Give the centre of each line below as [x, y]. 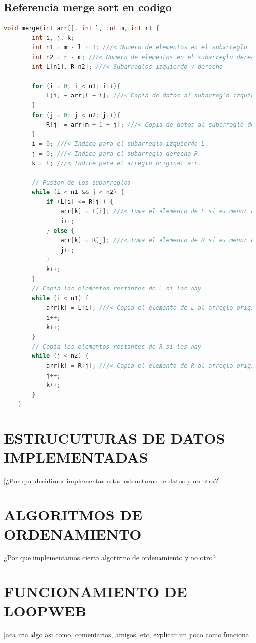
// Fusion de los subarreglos [81, 182]
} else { [60, 231]
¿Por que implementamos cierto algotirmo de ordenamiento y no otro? [110, 558]
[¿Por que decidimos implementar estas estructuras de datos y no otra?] [112, 481]
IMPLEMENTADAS [76, 457]
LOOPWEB [45, 611]
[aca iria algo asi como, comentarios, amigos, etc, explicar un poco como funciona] [128, 634]
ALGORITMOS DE [73, 515]
